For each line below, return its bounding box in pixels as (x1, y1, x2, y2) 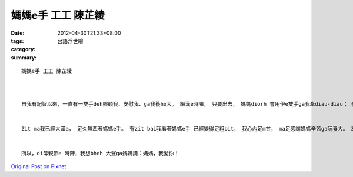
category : (11, 46, 36, 53)
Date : (11, 29, 25, 36)
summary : (11, 54, 37, 61)
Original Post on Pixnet (11, 163, 66, 170)
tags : (11, 37, 24, 44)
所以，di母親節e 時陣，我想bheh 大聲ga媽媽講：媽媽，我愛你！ (21, 150, 179, 157)
